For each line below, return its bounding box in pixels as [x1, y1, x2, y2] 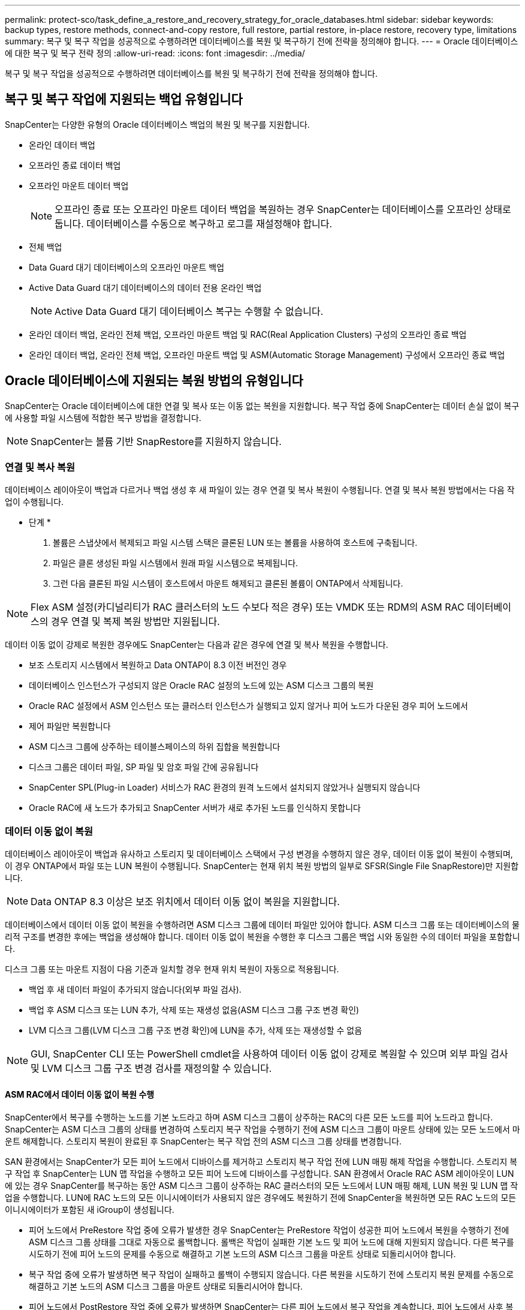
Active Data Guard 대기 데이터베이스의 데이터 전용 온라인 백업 [29, 282, 262, 293]
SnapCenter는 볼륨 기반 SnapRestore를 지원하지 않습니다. [31, 435, 282, 447]
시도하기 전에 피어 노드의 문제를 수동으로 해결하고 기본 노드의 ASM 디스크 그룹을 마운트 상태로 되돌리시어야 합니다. [29, 1249, 456, 1260]
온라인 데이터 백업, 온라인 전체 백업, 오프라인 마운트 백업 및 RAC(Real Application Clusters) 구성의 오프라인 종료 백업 [29, 329, 467, 339]
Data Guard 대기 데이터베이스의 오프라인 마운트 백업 [29, 262, 225, 272]
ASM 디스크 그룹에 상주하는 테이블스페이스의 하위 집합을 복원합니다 [29, 741, 280, 752]
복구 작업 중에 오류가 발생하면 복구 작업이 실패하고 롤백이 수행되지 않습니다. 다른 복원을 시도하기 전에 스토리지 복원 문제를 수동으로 [29, 1269, 514, 1280]
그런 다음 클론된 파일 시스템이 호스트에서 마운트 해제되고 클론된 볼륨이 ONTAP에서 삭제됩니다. [53, 578, 403, 589]
